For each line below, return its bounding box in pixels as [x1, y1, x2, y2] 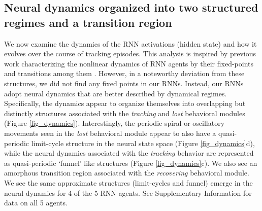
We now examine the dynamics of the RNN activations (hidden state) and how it [4, 38, 257, 49]
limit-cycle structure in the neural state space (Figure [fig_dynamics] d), [31, 137, 255, 148]
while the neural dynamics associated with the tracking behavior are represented [4, 148, 254, 158]
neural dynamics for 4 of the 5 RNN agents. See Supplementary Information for [4, 187, 252, 198]
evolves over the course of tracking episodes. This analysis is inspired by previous [4, 48, 256, 59]
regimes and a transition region [4, 14, 172, 30]
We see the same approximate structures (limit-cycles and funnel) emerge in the [4, 177, 253, 188]
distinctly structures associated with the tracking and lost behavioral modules [4, 108, 245, 118]
